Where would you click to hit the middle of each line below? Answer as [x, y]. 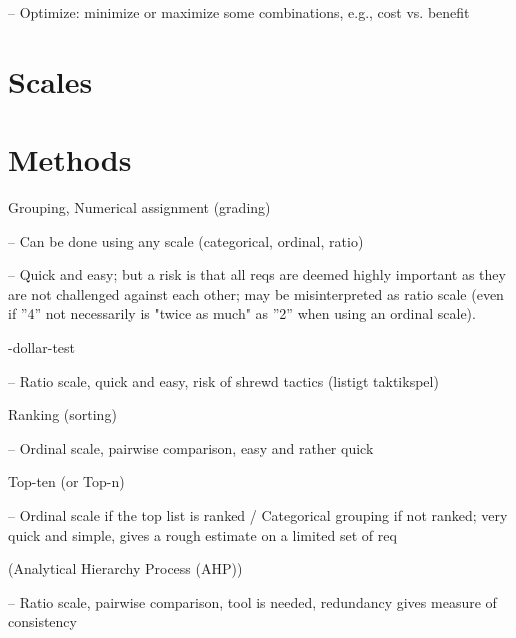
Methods [70, 159]
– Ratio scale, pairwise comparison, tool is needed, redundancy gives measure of [252, 601]
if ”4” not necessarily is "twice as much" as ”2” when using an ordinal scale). [242, 313]
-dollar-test [42, 347]
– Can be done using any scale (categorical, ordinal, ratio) [186, 240]
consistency [42, 621]
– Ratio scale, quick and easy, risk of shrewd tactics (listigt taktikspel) [223, 380]
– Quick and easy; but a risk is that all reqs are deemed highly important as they [257, 274]
